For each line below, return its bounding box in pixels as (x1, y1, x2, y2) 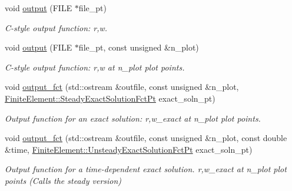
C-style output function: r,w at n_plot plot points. (5, 61, 185, 73)
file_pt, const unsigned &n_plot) (78, 41, 199, 53)
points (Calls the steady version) (5, 174, 122, 186)
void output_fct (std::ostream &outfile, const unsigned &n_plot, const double (5, 132, 287, 144)
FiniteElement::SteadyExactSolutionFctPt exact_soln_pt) (5, 92, 215, 104)
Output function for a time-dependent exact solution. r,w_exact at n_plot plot (5, 163, 287, 175)
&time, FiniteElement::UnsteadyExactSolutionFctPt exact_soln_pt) (5, 143, 253, 155)
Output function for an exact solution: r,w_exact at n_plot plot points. (5, 112, 261, 124)
